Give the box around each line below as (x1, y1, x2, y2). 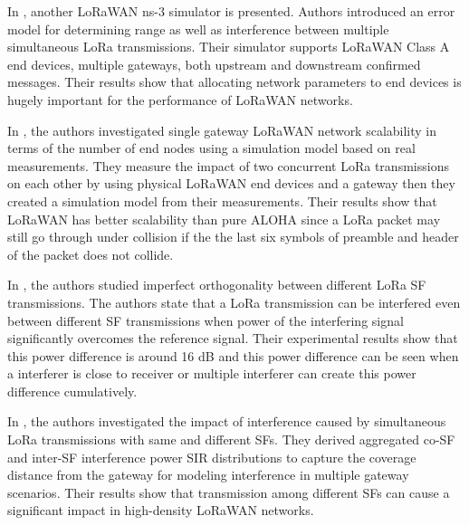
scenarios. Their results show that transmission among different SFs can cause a (7, 482, 450, 501)
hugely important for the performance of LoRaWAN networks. (7, 90, 353, 109)
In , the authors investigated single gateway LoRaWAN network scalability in (7, 120, 437, 139)
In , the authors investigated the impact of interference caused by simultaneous (7, 412, 446, 431)
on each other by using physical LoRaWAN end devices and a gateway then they (7, 174, 455, 193)
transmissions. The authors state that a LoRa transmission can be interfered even (7, 292, 461, 311)
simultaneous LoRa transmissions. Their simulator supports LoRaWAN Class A (7, 37, 450, 56)
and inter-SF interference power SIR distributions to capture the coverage (7, 447, 416, 466)
